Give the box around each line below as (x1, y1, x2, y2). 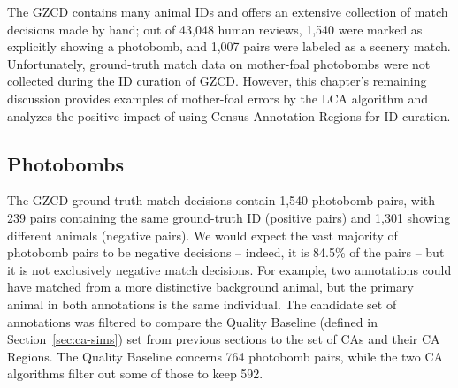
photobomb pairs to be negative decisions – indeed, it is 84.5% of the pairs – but (7, 243, 445, 262)
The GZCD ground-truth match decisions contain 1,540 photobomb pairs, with (7, 191, 436, 209)
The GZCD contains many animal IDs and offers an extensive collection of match (7, 3, 448, 20)
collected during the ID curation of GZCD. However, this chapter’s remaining (7, 72, 427, 90)
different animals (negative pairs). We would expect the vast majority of (7, 225, 398, 244)
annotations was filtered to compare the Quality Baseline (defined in (7, 312, 378, 331)
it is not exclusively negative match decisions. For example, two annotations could (7, 260, 452, 278)
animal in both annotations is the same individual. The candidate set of (7, 294, 397, 313)
